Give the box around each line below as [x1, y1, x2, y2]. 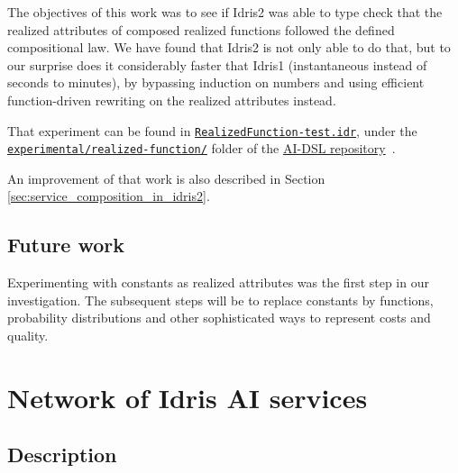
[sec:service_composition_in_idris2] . [7, 186, 210, 205]
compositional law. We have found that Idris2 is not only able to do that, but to [7, 38, 451, 57]
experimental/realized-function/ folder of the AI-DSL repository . [7, 139, 396, 158]
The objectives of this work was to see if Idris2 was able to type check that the [7, 3, 443, 21]
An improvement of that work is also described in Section [7, 168, 325, 187]
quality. [7, 326, 49, 345]
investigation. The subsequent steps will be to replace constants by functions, [7, 290, 434, 309]
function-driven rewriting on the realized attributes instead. [7, 90, 336, 109]
